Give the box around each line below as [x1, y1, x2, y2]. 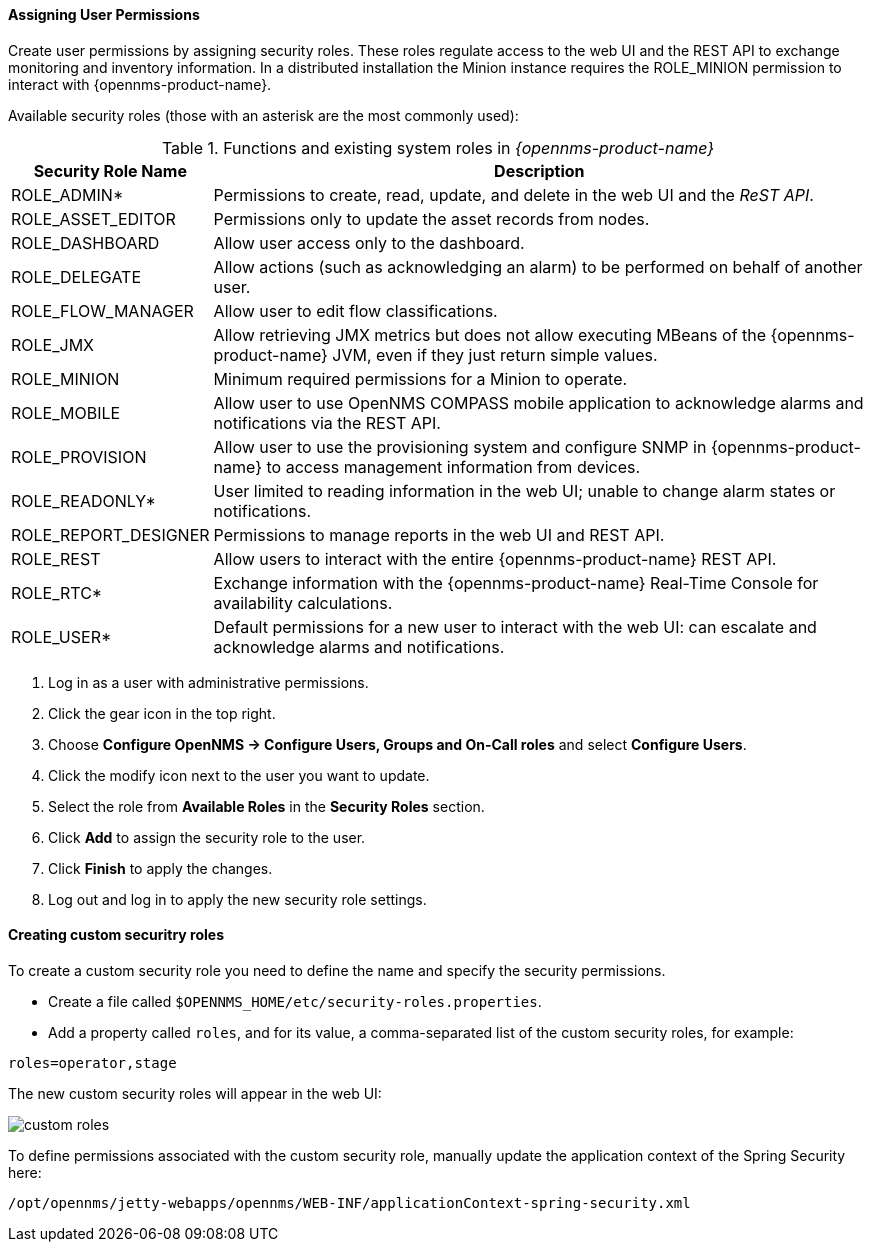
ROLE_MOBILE [11, 402, 121, 423]
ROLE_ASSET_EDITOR [11, 208, 176, 229]
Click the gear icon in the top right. [48, 704, 276, 722]
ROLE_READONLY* [11, 490, 156, 511]
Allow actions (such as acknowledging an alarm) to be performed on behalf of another [213, 256, 863, 277]
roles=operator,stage [8, 1054, 177, 1071]
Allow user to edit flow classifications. [213, 300, 498, 321]
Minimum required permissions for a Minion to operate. [213, 368, 628, 389]
